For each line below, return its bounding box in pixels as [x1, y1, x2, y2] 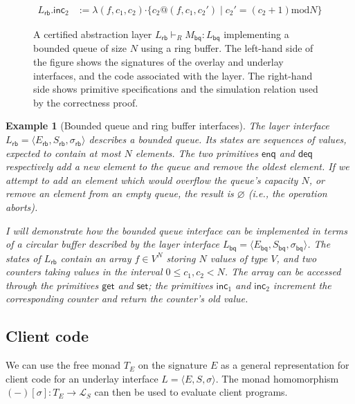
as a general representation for [221, 358, 349, 372]
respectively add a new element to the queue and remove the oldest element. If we [6, 159, 349, 174]
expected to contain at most [6, 145, 121, 160]
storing [166, 250, 196, 265]
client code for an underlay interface [6, 371, 158, 385]
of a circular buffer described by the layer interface [6, 237, 219, 251]
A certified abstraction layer [33, 27, 152, 42]
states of [6, 250, 41, 265]
